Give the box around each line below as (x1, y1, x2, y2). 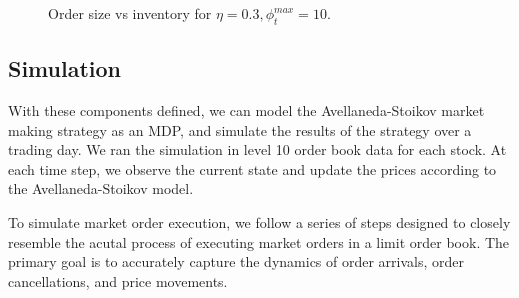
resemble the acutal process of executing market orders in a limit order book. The (8, 231, 510, 252)
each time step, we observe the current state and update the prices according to (8, 158, 497, 179)
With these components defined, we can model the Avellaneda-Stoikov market (8, 100, 485, 120)
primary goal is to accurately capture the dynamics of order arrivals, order (8, 251, 465, 272)
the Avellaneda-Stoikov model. (8, 178, 194, 199)
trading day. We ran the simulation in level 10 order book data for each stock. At (8, 139, 507, 160)
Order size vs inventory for (48, 3, 212, 23)
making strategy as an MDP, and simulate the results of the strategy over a (8, 119, 472, 140)
